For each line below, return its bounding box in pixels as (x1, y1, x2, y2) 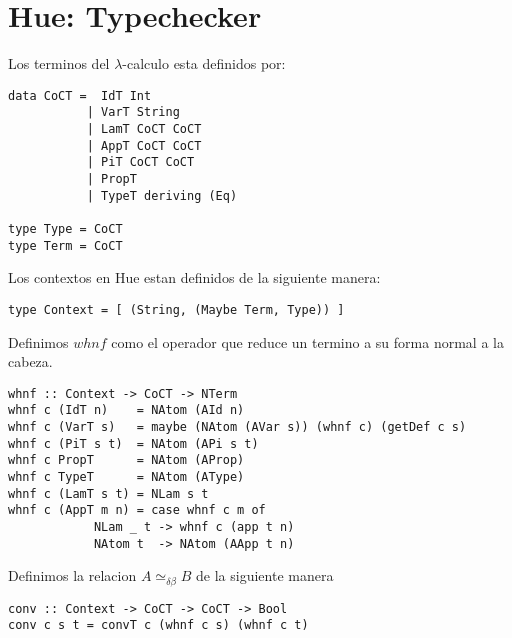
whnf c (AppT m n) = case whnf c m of (8, 503, 266, 518)
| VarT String (86, 105, 180, 120)
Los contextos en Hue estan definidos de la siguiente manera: (8, 267, 381, 288)
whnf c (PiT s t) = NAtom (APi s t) (8, 436, 259, 451)
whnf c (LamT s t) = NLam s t (8, 486, 209, 501)
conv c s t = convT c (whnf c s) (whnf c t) (8, 618, 309, 633)
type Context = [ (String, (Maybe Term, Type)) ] (8, 302, 345, 317)
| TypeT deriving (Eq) (86, 188, 238, 203)
